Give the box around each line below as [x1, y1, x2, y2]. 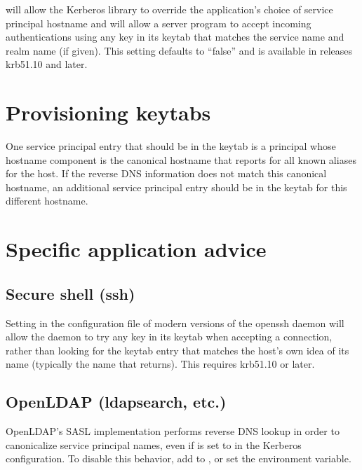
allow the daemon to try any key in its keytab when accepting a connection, [6, 329, 333, 344]
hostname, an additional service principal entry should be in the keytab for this [6, 179, 347, 194]
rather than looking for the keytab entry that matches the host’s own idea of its [6, 343, 349, 357]
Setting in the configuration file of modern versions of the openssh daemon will [6, 315, 344, 330]
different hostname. [6, 193, 88, 208]
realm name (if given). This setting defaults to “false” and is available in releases [6, 43, 353, 57]
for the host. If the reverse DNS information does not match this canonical [6, 166, 327, 181]
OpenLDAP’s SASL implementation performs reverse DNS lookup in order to [6, 424, 340, 438]
